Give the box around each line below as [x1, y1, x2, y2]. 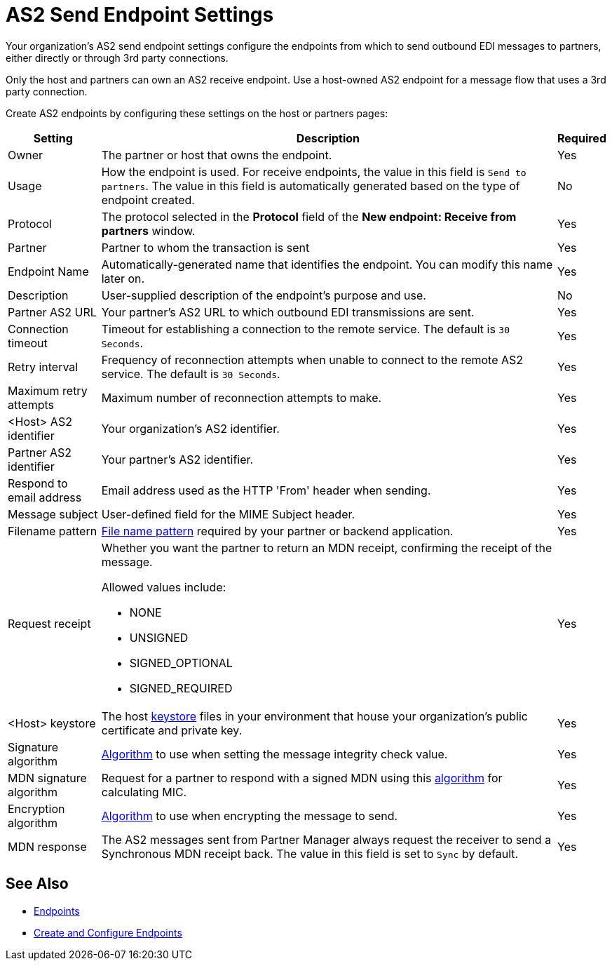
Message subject [8, 507, 98, 521]
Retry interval [8, 359, 79, 374]
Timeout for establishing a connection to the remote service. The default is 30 [101, 321, 510, 336]
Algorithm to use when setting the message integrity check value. [101, 746, 448, 761]
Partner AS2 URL [8, 304, 97, 319]
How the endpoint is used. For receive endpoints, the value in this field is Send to [101, 164, 526, 179]
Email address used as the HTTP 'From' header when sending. [101, 483, 431, 497]
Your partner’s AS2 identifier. [101, 452, 254, 467]
